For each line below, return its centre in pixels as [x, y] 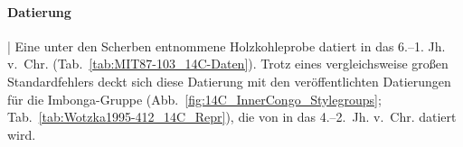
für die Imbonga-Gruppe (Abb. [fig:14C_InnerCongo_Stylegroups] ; [194, 99]
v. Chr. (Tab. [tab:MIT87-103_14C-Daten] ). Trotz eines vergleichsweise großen [228, 64]
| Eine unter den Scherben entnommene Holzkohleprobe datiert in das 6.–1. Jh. [227, 46]
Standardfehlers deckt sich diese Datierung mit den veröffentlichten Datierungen [229, 81]
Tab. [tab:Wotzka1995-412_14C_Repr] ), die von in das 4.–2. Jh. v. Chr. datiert [232, 117]
